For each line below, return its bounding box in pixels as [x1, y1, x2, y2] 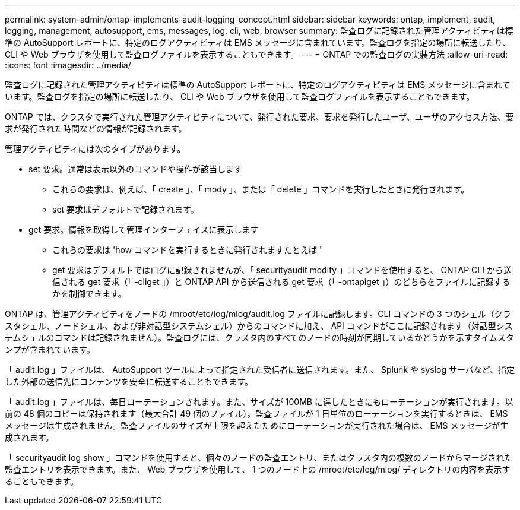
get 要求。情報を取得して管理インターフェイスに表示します [28, 224, 259, 235]
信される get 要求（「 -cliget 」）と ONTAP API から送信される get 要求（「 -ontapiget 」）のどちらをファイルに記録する [52, 277, 511, 287]
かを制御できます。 [52, 289, 126, 299]
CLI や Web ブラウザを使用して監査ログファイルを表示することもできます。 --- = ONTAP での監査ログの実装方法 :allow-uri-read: [5, 49, 508, 59]
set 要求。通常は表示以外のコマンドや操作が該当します [28, 164, 243, 174]
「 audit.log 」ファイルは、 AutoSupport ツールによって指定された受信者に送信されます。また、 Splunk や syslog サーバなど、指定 [5, 365, 515, 375]
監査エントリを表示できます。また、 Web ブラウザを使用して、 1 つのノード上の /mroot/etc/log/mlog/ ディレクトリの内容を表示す [5, 464, 511, 474]
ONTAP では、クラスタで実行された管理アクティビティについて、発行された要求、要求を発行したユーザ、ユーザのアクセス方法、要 [5, 112, 514, 122]
